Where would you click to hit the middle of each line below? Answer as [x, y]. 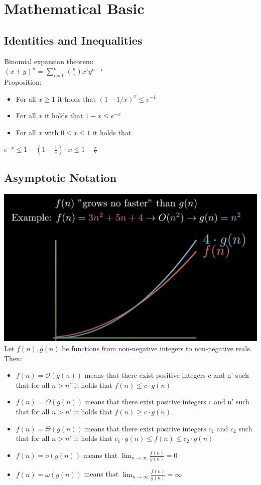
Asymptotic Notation [60, 177]
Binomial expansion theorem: [49, 61]
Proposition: [23, 81]
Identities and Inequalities [73, 40]
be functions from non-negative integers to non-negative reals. [157, 348]
